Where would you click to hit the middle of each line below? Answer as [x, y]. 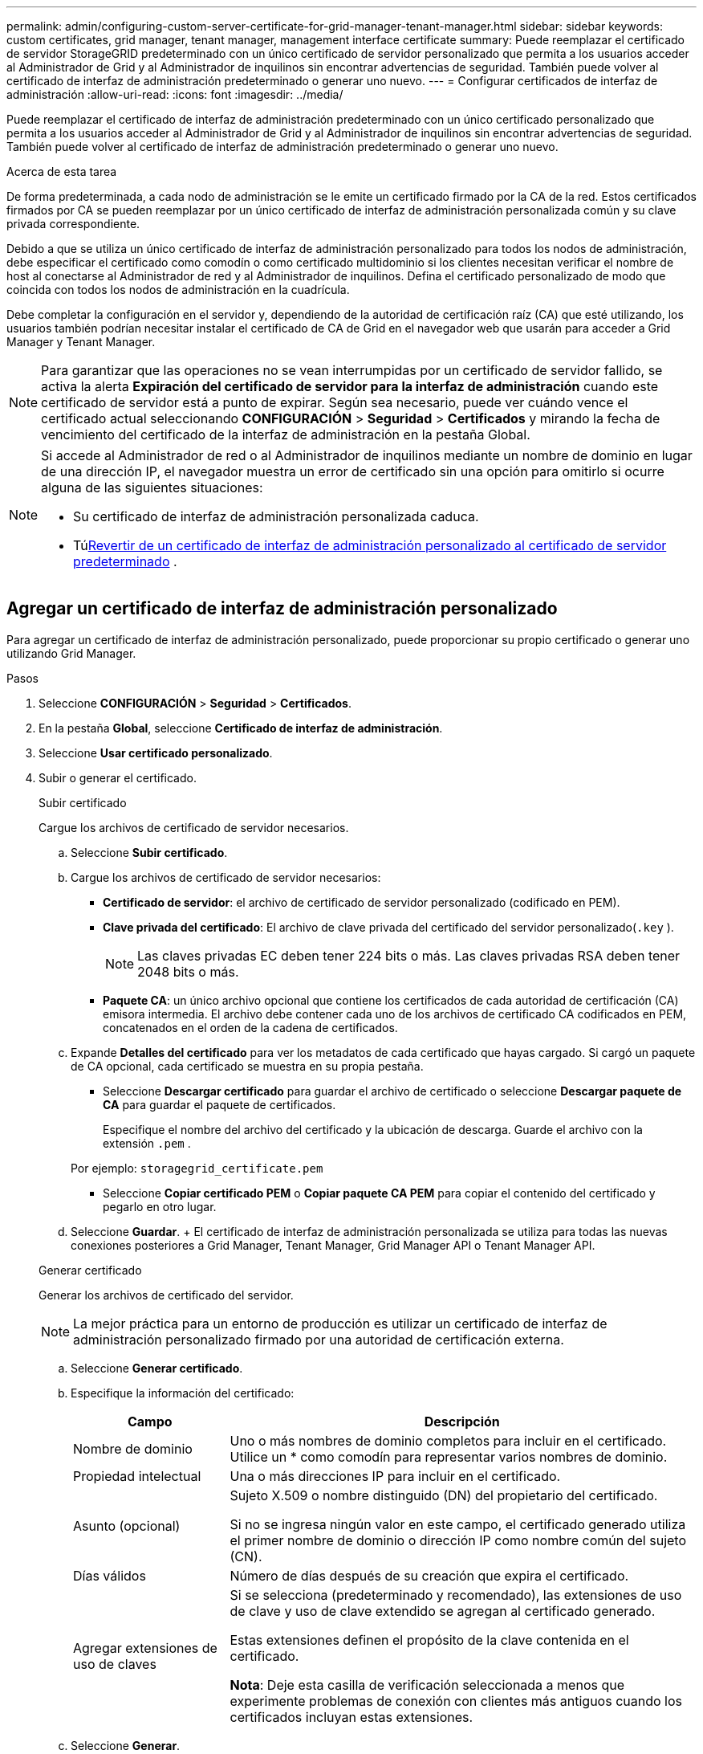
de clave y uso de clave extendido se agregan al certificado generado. [443, 1611]
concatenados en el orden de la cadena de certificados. [250, 1027]
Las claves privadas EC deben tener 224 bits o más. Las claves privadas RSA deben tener [409, 955]
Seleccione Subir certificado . [149, 852]
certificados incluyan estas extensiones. [351, 1717]
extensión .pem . [147, 1143]
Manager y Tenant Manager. [81, 342]
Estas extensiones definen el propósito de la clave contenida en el [429, 1640]
